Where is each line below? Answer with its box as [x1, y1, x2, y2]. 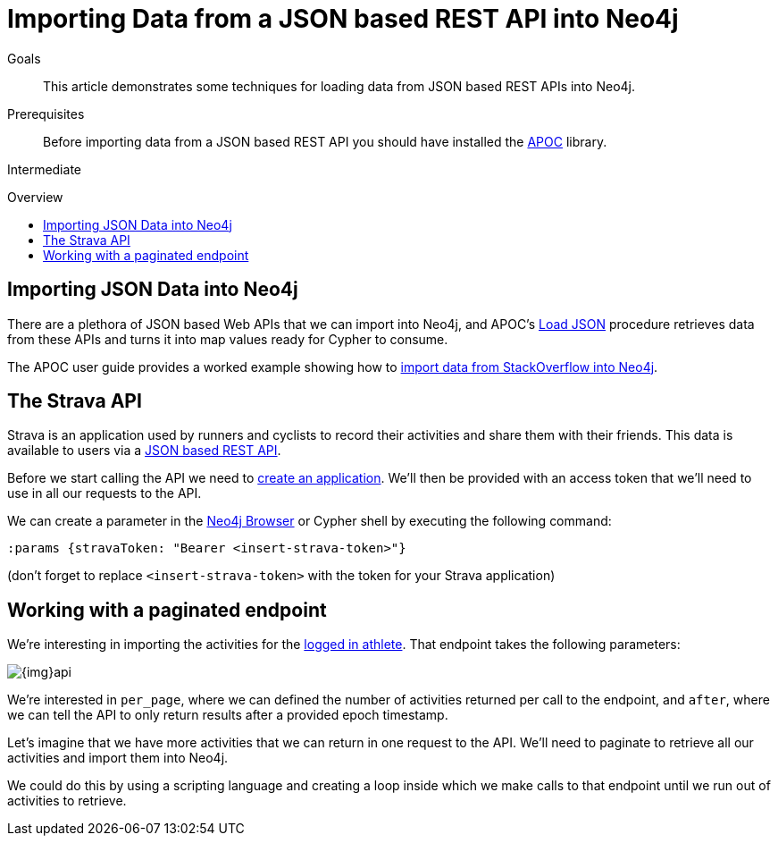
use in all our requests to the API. [7, 485, 202, 502]
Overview [7, 189, 63, 205]
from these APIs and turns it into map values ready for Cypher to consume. [7, 331, 448, 347]
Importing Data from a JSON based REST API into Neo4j [7, 4, 679, 34]
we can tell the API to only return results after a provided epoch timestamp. [7, 707, 448, 723]
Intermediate [7, 161, 81, 177]
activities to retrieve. [7, 793, 127, 809]
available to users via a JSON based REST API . [7, 443, 281, 459]
